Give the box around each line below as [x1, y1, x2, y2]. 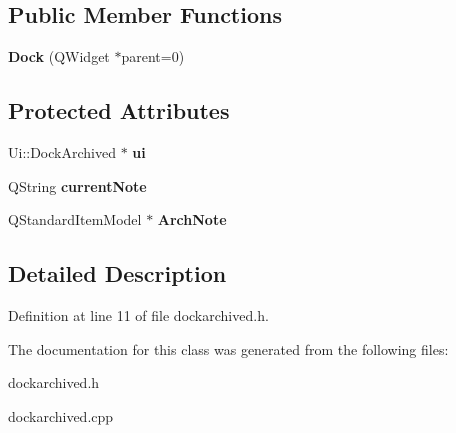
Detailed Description [8, 258, 227, 289]
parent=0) [121, 46, 185, 67]
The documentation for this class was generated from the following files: [8, 338, 449, 359]
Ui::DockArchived [8, 142, 116, 162]
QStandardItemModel [8, 209, 142, 230]
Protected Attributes [8, 95, 230, 126]
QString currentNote [8, 175, 147, 196]
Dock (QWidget [8, 46, 110, 67]
